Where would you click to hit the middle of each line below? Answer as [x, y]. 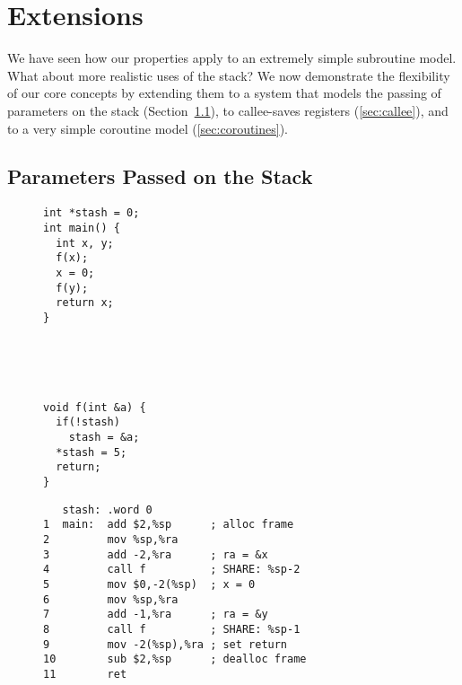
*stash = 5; [92, 452]
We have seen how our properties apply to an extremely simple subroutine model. [232, 58]
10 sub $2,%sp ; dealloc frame [175, 659]
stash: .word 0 [107, 509]
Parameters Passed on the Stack [160, 176]
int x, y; [85, 243]
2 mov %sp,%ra [111, 540]
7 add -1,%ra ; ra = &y [156, 615]
